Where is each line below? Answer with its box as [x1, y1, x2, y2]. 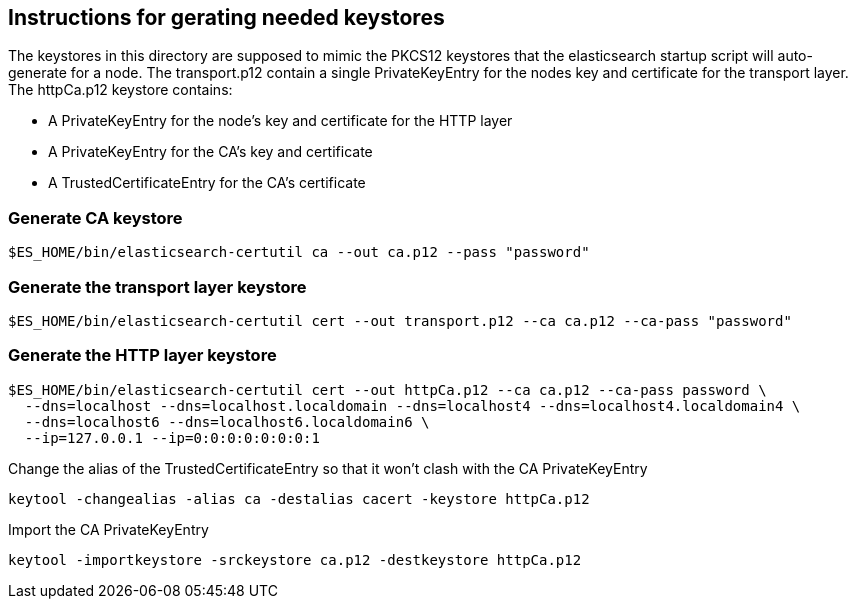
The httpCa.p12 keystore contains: [8, 81, 233, 99]
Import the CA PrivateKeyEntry [8, 520, 209, 538]
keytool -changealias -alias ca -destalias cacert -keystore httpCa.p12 [8, 490, 590, 507]
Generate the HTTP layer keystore [8, 345, 277, 366]
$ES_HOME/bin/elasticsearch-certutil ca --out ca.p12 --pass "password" [8, 244, 590, 261]
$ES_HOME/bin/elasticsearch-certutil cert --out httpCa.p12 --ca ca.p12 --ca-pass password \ [8, 381, 767, 398]
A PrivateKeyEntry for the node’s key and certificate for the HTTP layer [48, 112, 513, 130]
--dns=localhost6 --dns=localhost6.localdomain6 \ [24, 413, 430, 430]
